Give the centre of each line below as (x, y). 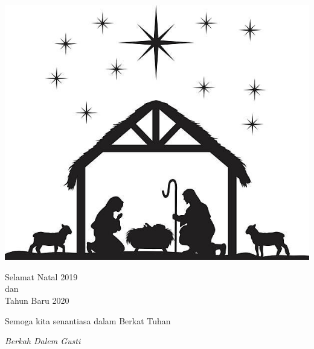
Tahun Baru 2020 (37, 300)
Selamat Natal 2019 (41, 276)
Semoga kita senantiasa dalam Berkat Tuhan (88, 320)
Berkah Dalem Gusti (43, 341)
